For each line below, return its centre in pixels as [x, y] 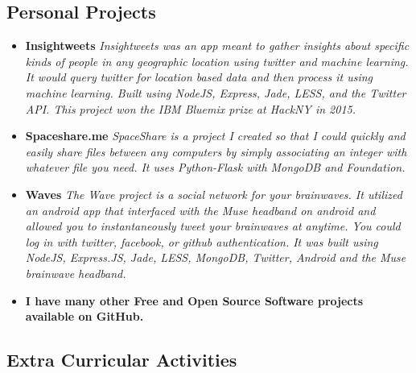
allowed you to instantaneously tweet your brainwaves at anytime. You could [213, 226]
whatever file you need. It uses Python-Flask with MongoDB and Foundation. [215, 167]
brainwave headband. [76, 273]
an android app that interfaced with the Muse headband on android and [200, 210]
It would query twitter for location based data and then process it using [199, 77]
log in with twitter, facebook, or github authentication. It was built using [202, 241]
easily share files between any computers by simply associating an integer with [216, 151]
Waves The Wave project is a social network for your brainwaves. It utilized [214, 194]
